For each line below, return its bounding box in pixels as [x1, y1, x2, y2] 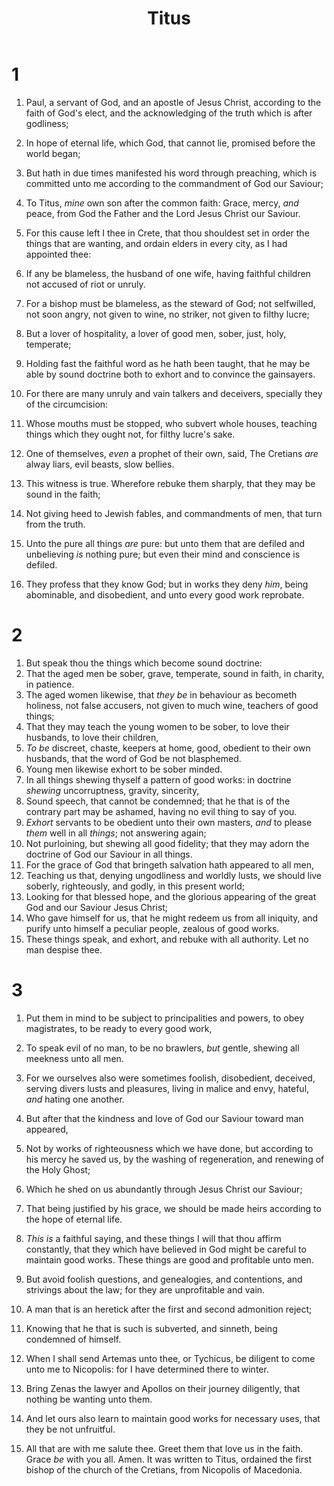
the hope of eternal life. [25, 1213, 123, 1225]
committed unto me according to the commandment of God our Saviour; [25, 177, 324, 189]
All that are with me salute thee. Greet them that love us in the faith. [25, 1442, 304, 1454]
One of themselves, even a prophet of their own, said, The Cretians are [25, 447, 319, 459]
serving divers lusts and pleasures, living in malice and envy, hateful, [25, 1082, 310, 1094]
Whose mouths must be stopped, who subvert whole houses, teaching [25, 417, 318, 429]
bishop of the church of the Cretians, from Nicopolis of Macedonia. [25, 1463, 303, 1476]
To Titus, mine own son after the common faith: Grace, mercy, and [25, 197, 299, 209]
